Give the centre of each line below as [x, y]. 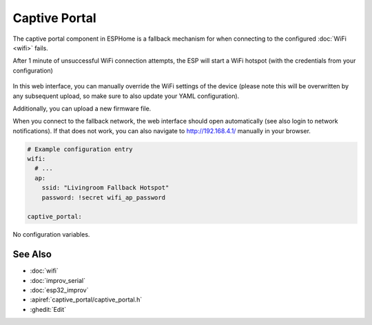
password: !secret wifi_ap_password [103, 197]
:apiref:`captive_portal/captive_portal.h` [86, 299]
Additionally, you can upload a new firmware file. [82, 108]
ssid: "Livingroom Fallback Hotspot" [105, 188]
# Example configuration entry [80, 149]
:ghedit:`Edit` [48, 309]
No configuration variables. [51, 235]
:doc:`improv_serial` [58, 280]
